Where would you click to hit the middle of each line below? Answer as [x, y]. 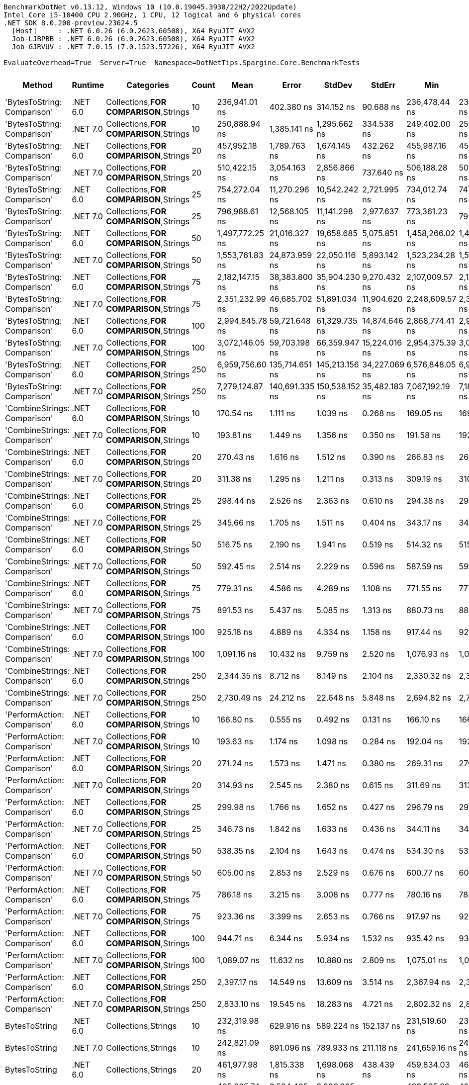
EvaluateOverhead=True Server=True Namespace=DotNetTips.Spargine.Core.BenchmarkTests [182, 63]
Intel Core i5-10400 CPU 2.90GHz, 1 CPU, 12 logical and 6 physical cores [152, 15]
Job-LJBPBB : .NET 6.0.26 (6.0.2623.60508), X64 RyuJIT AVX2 [133, 39]
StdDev [338, 85]
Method [38, 85]
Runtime [88, 85]
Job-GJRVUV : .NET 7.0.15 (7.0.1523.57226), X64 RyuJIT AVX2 [133, 47]
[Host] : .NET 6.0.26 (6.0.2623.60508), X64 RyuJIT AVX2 [133, 31]
